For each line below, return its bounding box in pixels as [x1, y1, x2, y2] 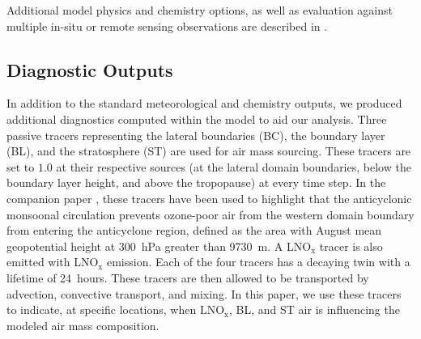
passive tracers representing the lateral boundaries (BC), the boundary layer [6, 126, 385, 143]
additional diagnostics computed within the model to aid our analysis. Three [6, 110, 387, 127]
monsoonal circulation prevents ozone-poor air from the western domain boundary [6, 206, 415, 222]
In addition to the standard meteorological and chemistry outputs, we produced [6, 95, 402, 112]
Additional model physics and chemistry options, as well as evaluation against [6, 2, 393, 18]
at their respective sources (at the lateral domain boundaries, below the [56, 158, 411, 175]
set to [6, 158, 35, 175]
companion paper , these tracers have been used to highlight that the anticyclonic [6, 189, 412, 206]
